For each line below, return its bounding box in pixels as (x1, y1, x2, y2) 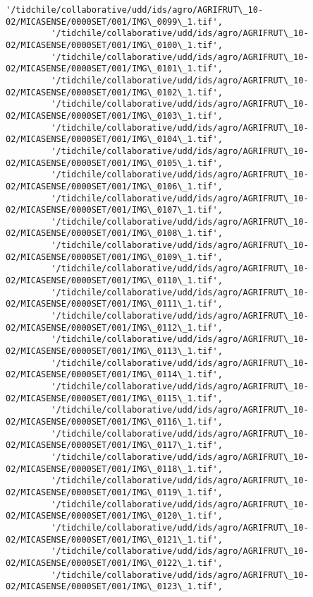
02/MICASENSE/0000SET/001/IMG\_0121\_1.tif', (6, 534, 223, 545)
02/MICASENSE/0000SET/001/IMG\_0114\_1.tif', (6, 370, 223, 380)
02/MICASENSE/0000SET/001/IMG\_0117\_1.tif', (6, 440, 223, 451)
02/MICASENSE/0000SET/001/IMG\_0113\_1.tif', (6, 346, 223, 357)
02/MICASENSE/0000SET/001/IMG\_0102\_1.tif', (6, 87, 223, 97)
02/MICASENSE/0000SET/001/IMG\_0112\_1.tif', (6, 322, 223, 333)
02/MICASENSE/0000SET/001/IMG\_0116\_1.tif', (6, 416, 223, 427)
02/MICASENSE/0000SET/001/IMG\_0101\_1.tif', (6, 64, 223, 74)
